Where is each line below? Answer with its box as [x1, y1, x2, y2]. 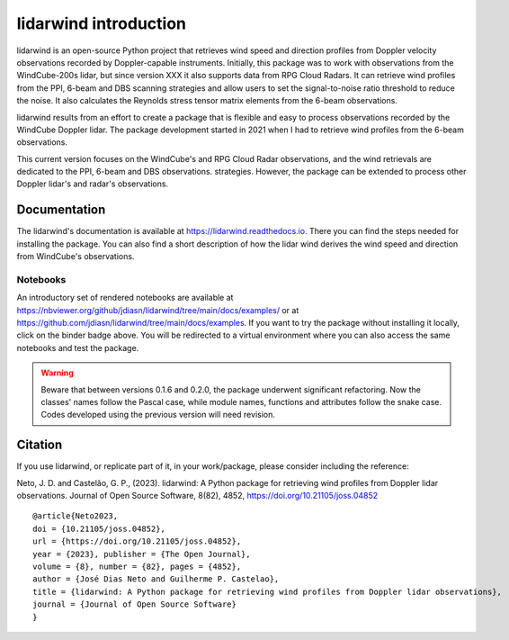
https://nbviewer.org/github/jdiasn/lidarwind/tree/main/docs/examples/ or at [16, 304, 299, 315]
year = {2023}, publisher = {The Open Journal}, [32, 549, 251, 559]
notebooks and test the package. [16, 342, 139, 353]
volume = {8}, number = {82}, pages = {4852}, [32, 562, 242, 572]
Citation [16, 437, 63, 453]
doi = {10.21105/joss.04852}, [32, 523, 166, 534]
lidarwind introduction [16, 14, 186, 33]
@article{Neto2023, [32, 511, 119, 521]
